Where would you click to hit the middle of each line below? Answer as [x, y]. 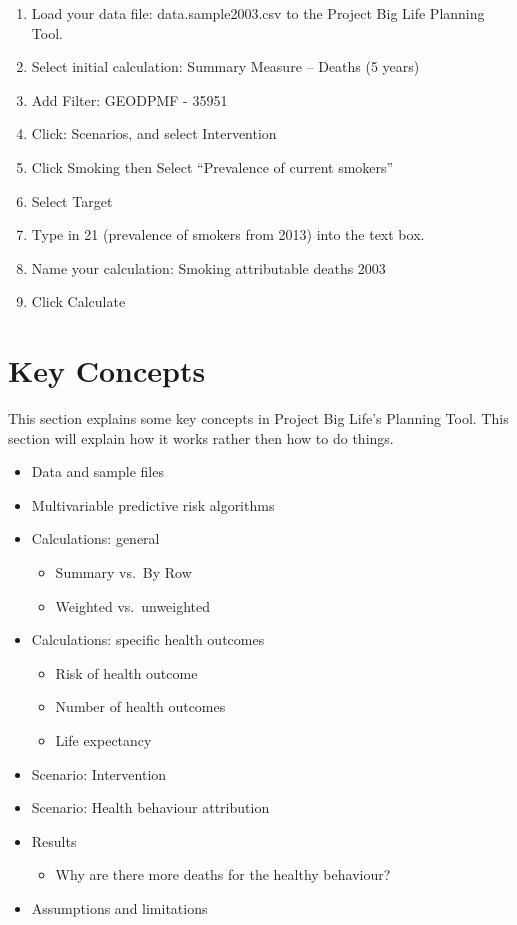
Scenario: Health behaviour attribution [150, 807]
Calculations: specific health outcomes [148, 639]
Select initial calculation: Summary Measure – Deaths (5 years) [225, 66]
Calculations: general [95, 538]
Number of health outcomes [140, 706]
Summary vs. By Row [123, 572]
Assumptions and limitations [119, 907]
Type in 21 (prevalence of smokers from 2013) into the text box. [228, 234]
